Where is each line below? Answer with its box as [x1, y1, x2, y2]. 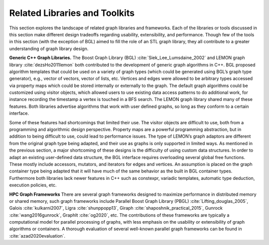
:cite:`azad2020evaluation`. [9, 233, 66, 239]
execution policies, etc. [9, 182, 57, 188]
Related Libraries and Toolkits [9, 7, 134, 18]
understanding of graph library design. [9, 45, 89, 52]
